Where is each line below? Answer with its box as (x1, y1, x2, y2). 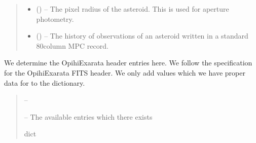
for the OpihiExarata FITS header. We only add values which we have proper (4, 67, 245, 78)
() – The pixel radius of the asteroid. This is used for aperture (36, 4, 229, 14)
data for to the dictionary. (4, 77, 85, 88)
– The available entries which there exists (24, 111, 153, 122)
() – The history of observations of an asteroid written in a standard (36, 30, 248, 41)
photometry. (36, 13, 74, 24)
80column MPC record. (36, 40, 108, 51)
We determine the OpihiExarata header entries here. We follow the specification (4, 57, 252, 68)
